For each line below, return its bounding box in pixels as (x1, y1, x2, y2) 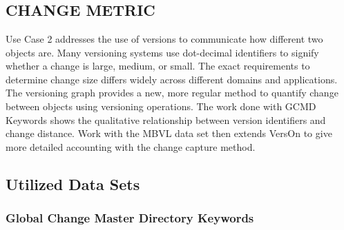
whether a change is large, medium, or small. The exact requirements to (6, 59, 310, 73)
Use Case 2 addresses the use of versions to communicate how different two (6, 32, 323, 45)
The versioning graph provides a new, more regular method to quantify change (6, 85, 338, 100)
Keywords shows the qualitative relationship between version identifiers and (6, 112, 326, 127)
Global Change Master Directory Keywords (6, 209, 254, 227)
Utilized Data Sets (6, 173, 140, 194)
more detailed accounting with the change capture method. (6, 139, 256, 154)
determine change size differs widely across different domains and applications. (6, 72, 338, 86)
